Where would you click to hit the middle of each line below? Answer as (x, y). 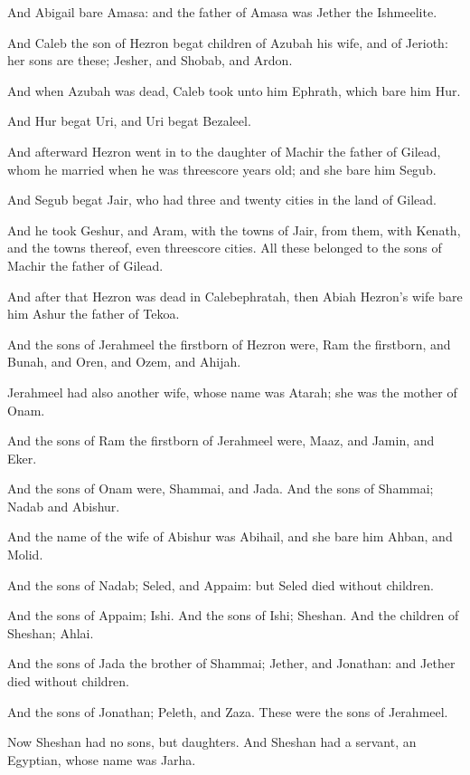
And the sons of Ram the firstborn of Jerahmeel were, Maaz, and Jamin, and (221, 440)
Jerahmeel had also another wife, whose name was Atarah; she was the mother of (232, 392)
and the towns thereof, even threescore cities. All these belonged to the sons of (225, 248)
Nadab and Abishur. (64, 506)
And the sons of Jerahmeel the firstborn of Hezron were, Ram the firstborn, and (229, 344)
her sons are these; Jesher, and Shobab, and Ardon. (150, 60)
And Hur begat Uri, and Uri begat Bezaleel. (129, 121)
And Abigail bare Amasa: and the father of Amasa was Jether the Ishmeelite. (222, 12)
